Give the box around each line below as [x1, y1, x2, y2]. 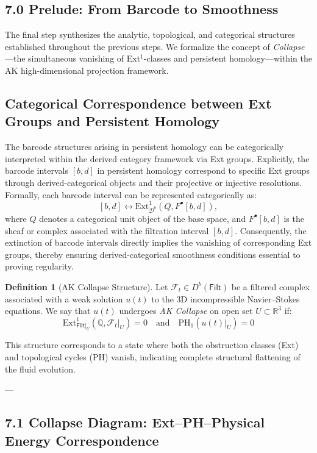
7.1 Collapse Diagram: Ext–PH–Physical [5, 413, 265, 432]
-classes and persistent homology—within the [143, 52, 312, 65]
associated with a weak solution [5, 292, 123, 305]
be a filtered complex [231, 280, 310, 293]
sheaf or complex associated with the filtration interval [5, 224, 209, 237]
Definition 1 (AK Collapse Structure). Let [5, 280, 168, 293]
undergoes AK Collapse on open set [119, 304, 253, 317]
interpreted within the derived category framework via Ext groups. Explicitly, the [5, 152, 310, 165]
